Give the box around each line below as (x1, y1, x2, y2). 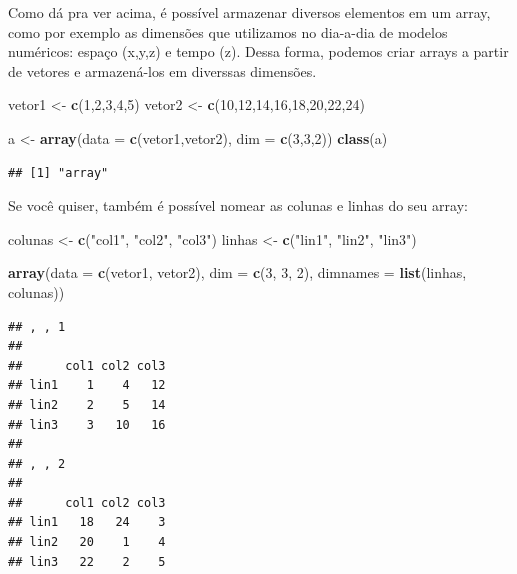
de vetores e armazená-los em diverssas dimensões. (8, 60, 317, 81)
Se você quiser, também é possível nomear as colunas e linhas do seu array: (8, 195, 468, 216)
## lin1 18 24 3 (8, 515, 166, 530)
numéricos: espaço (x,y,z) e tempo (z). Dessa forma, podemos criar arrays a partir (8, 41, 509, 62)
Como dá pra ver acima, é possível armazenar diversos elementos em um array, (8, 2, 491, 22)
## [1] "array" (8, 165, 109, 180)
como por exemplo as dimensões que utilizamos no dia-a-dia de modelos (8, 21, 448, 42)
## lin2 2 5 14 (8, 397, 166, 412)
